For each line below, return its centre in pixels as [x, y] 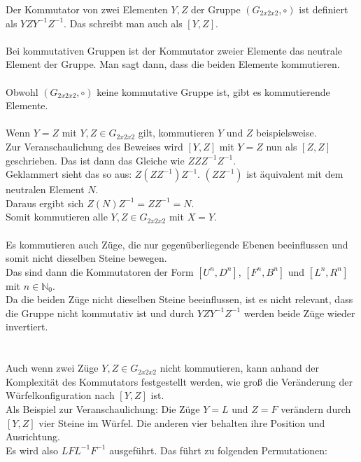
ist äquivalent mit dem [295, 174]
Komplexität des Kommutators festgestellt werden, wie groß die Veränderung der [179, 381]
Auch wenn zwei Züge [52, 368]
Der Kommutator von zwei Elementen [87, 9]
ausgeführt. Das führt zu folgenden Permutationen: [218, 450]
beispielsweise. [286, 133]
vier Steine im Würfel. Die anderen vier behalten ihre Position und [182, 422]
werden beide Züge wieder [299, 313]
